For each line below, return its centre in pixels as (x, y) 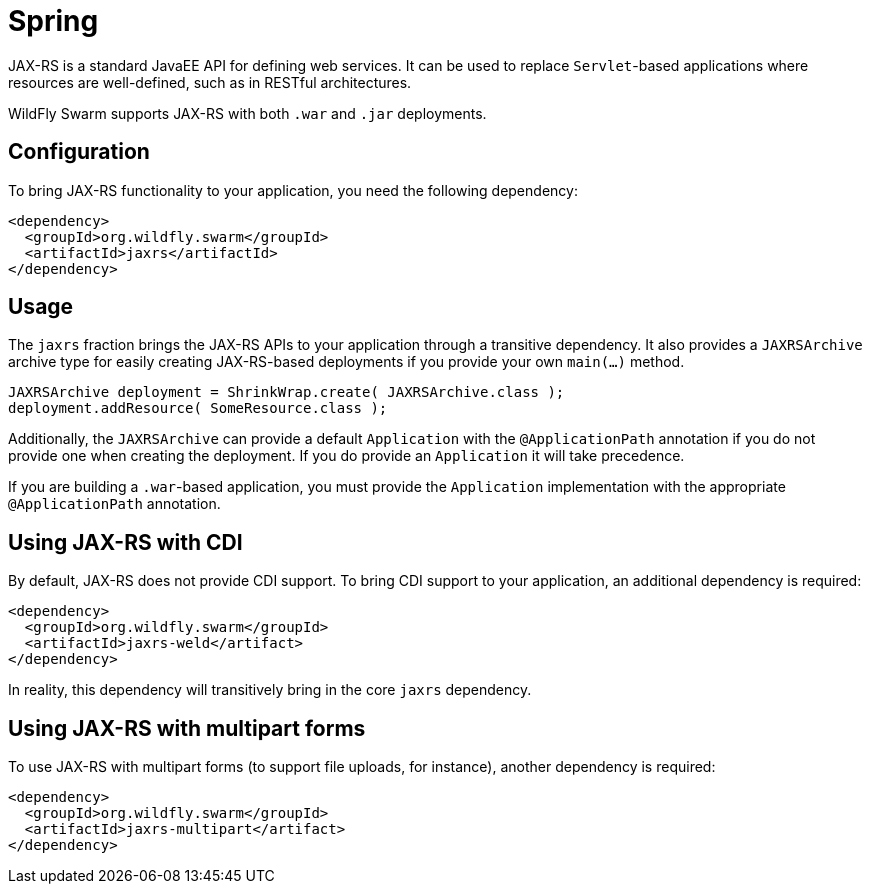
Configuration (79, 152)
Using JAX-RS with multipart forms (187, 728)
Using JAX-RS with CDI (125, 542)
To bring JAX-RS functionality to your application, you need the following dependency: (293, 190)
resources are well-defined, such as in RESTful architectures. (210, 82)
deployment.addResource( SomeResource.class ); (198, 408)
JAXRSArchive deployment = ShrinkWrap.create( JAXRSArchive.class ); (286, 392)
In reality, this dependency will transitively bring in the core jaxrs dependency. (270, 690)
